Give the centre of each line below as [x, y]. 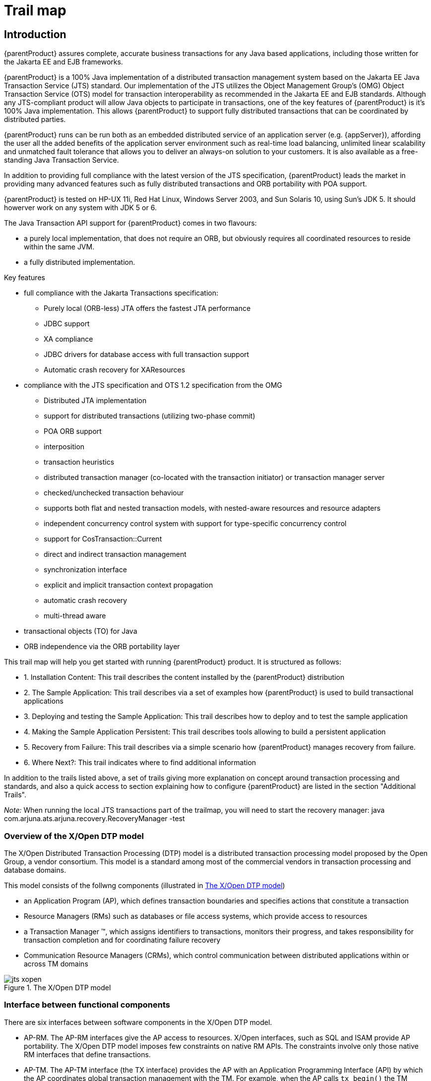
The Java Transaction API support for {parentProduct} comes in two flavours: [130, 223]
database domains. [35, 870]
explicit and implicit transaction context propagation [128, 585]
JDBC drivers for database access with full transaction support [147, 355]
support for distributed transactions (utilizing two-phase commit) [150, 416]
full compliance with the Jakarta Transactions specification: [121, 293]
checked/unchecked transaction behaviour [114, 493]
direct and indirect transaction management [115, 554]
